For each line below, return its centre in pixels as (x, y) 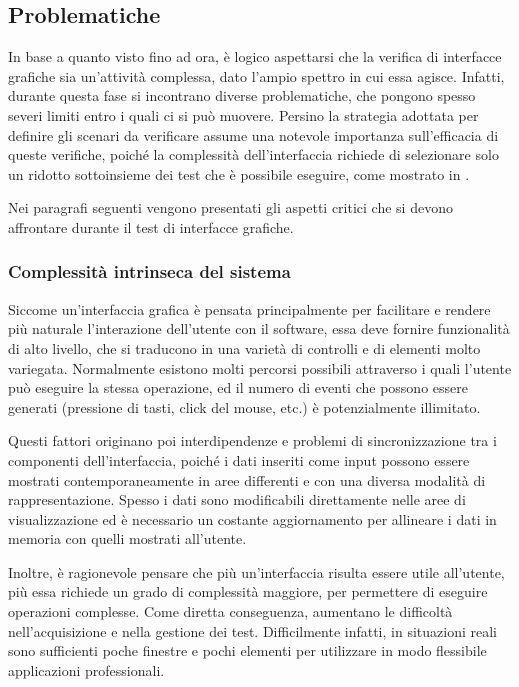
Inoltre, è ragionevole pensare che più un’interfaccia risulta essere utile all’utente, (256, 571)
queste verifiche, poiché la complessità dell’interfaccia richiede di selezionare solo (253, 154)
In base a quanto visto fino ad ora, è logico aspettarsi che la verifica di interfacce (255, 56)
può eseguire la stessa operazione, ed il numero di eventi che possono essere (238, 387)
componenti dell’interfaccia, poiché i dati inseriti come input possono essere (239, 459)
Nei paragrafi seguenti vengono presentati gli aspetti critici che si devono (230, 207)
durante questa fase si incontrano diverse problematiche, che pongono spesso (242, 95)
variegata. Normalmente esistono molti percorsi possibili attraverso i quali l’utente (260, 367)
